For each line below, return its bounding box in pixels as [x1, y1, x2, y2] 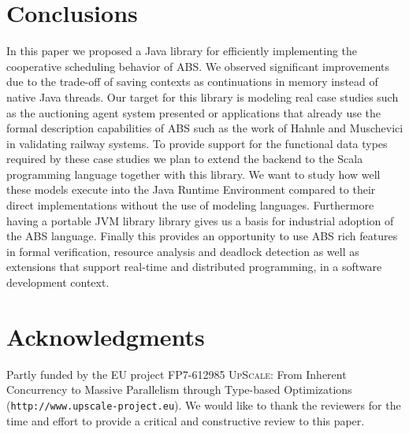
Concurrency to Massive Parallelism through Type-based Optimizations [6, 381, 352, 398]
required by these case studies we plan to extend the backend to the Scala [6, 150, 363, 167]
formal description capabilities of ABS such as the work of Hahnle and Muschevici [6, 120, 403, 136]
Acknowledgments [6, 320, 205, 352]
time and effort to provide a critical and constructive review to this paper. [6, 412, 365, 428]
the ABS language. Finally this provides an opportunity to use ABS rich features [6, 228, 398, 244]
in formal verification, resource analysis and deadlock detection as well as [6, 243, 359, 259]
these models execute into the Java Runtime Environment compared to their [6, 181, 376, 198]
